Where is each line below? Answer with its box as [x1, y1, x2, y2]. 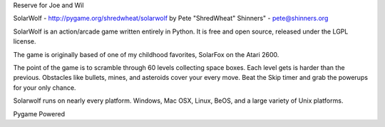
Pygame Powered [13, 109, 66, 118]
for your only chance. [13, 83, 76, 92]
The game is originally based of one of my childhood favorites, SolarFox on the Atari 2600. [13, 50, 279, 59]
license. [13, 37, 36, 46]
